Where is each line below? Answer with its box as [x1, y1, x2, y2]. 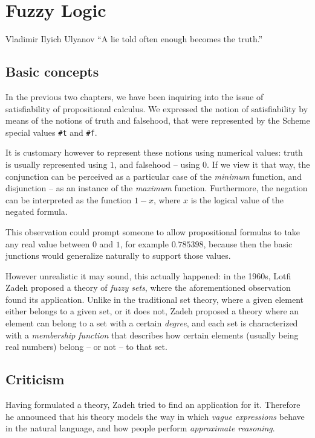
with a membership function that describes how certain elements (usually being [5, 328, 299, 341]
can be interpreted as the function [5, 193, 132, 206]
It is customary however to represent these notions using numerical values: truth [5, 146, 303, 159]
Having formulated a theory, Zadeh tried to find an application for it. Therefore [5, 398, 300, 411]
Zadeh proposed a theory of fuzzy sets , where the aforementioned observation [5, 281, 291, 294]
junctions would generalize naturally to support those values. [5, 249, 231, 262]
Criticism [5, 370, 65, 389]
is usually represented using [5, 157, 108, 170]
